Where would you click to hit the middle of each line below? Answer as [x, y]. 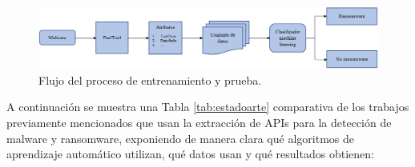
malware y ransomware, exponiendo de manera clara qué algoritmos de [180, 138]
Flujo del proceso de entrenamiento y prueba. [150, 80]
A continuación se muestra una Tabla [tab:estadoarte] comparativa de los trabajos [208, 107]
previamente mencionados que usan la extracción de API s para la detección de [199, 123]
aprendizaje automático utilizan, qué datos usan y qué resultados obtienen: [190, 154]
